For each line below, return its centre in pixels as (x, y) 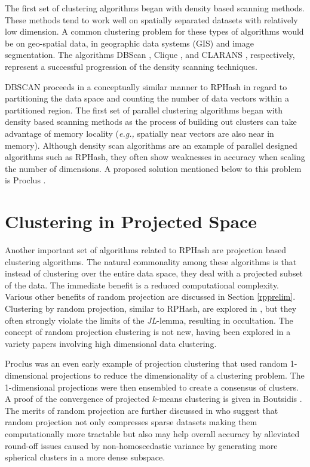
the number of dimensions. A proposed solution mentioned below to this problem (153, 168)
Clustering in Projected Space (131, 221)
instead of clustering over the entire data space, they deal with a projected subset (154, 273)
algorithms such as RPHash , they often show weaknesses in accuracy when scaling (155, 157)
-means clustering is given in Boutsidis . (229, 399)
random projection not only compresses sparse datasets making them (131, 422)
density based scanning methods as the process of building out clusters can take (151, 122)
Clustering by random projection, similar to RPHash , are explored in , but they (151, 308)
